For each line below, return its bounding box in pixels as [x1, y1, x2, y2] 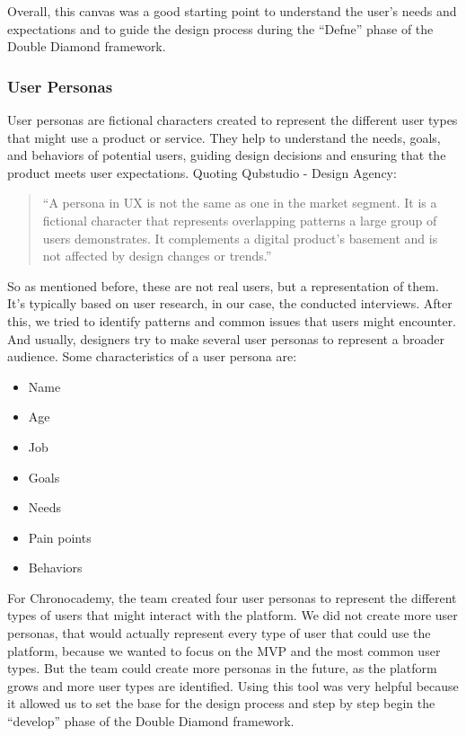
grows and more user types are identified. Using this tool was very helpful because [7, 676, 459, 695]
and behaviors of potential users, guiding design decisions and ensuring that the [7, 146, 446, 164]
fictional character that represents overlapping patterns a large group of [42, 210, 437, 229]
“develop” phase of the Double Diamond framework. [7, 712, 295, 731]
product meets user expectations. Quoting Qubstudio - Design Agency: [7, 163, 397, 182]
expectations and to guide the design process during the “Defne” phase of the [7, 19, 434, 38]
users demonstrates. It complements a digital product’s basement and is [42, 228, 438, 247]
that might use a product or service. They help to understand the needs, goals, [7, 128, 441, 146]
